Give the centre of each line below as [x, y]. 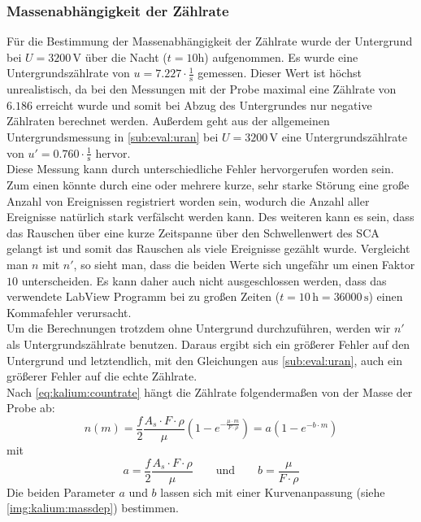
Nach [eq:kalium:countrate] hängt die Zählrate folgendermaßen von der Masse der [210, 391]
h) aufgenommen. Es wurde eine [278, 57]
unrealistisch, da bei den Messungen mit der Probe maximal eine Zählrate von [202, 89]
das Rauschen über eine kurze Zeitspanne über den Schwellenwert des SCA [193, 232]
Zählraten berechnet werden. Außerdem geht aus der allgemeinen [168, 121]
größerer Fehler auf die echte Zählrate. [102, 376]
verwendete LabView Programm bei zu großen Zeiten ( [143, 296]
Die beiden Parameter [61, 492]
